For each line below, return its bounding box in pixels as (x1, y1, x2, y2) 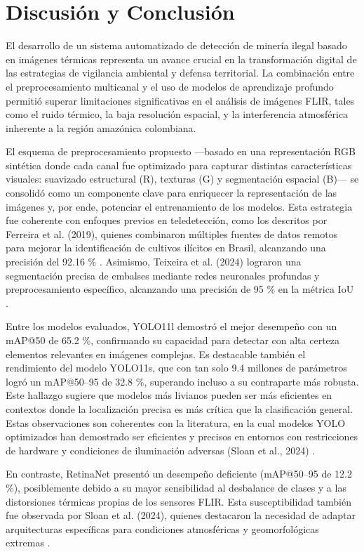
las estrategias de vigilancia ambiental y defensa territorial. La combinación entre (6, 65, 355, 80)
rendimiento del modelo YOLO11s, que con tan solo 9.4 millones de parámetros (6, 360, 347, 375)
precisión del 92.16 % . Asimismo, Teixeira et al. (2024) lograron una (6, 254, 302, 269)
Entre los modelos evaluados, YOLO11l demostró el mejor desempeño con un (6, 319, 337, 334)
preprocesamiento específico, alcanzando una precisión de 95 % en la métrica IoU (6, 282, 354, 296)
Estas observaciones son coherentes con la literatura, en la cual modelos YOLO (6, 415, 346, 430)
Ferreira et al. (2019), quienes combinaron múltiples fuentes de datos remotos (6, 226, 338, 241)
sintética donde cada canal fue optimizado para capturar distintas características (6, 157, 352, 172)
